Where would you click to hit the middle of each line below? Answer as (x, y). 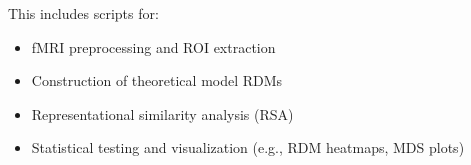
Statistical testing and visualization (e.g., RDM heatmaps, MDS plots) (248, 147)
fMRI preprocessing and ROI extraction (153, 46)
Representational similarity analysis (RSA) (162, 113)
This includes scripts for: (83, 13)
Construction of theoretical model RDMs (157, 80)
